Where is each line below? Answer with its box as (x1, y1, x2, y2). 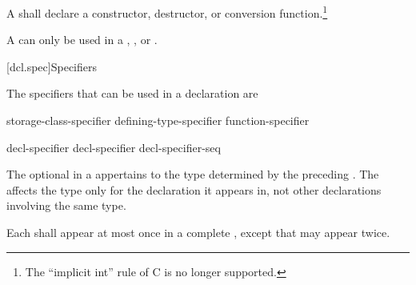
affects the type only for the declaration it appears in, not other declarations (6, 181, 382, 198)
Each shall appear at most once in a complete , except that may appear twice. (6, 224, 390, 240)
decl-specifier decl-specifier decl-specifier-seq (6, 138, 221, 155)
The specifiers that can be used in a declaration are (6, 85, 258, 102)
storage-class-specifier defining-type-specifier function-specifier (6, 112, 310, 129)
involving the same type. (6, 197, 126, 214)
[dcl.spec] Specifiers (6, 58, 97, 74)
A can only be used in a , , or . (6, 31, 158, 48)
